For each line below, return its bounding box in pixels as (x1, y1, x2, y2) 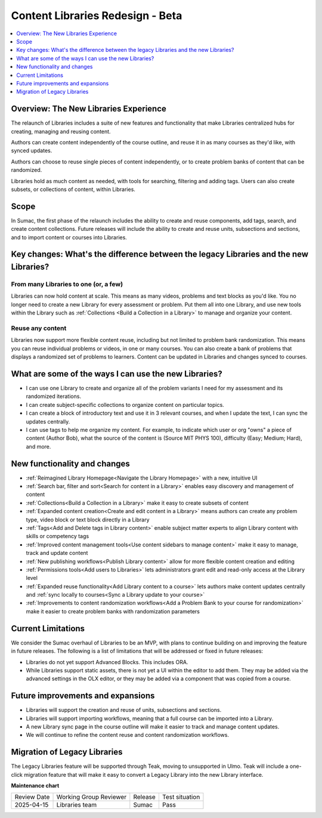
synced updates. (11, 147, 52, 155)
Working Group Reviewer (56, 793, 127, 801)
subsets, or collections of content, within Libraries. (11, 186, 135, 193)
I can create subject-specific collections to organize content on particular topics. (26, 401, 225, 408)
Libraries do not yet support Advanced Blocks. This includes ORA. (26, 658, 188, 665)
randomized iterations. (26, 393, 82, 400)
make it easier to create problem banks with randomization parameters (26, 607, 200, 615)
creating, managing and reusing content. (11, 128, 111, 135)
